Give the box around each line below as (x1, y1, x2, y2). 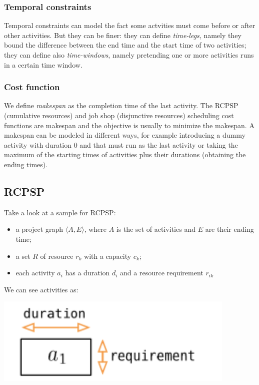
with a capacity (84, 250, 131, 261)
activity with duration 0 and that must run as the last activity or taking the (4, 139, 238, 150)
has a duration (65, 267, 110, 278)
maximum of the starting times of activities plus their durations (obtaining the (4, 149, 246, 160)
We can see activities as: (4, 284, 78, 294)
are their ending (205, 224, 254, 234)
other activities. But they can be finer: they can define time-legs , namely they (4, 30, 241, 40)
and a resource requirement (120, 267, 203, 278)
